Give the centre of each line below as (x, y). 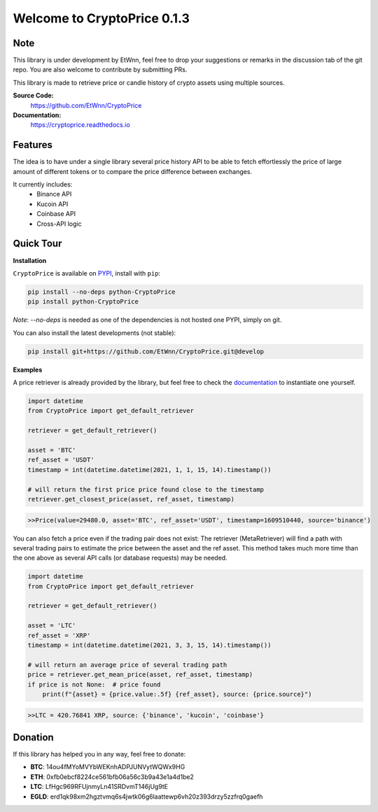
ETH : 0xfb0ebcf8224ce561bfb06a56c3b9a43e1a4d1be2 (112, 777)
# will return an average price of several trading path (127, 665)
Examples (28, 370)
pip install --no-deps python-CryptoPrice (101, 292)
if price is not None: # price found (94, 684)
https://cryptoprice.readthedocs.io (80, 125)
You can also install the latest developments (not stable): (94, 332)
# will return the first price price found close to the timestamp (146, 489)
